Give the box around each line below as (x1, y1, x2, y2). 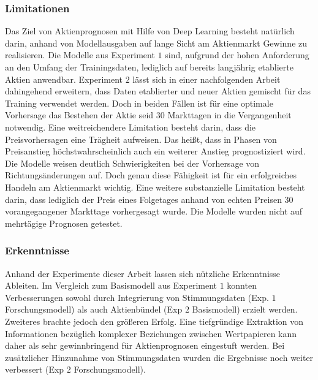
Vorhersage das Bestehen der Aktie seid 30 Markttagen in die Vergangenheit (5, 108, 292, 121)
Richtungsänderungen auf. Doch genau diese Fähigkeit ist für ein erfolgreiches (5, 169, 297, 181)
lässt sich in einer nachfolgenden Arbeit (132, 72, 281, 85)
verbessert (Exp (5, 363, 64, 376)
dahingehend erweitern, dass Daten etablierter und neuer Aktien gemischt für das (5, 85, 311, 97)
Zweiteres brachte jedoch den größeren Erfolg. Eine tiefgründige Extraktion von (5, 314, 304, 327)
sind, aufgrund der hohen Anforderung (165, 48, 309, 61)
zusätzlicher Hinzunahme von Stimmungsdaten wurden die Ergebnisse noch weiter (5, 351, 314, 363)
